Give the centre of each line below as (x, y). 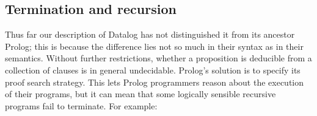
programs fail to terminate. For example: (81, 105)
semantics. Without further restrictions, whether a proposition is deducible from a (158, 58)
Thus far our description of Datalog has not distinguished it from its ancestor (150, 34)
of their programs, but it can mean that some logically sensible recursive (140, 94)
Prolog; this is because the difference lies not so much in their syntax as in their (154, 46)
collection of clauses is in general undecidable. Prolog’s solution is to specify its (153, 70)
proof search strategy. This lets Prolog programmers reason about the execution (155, 82)
